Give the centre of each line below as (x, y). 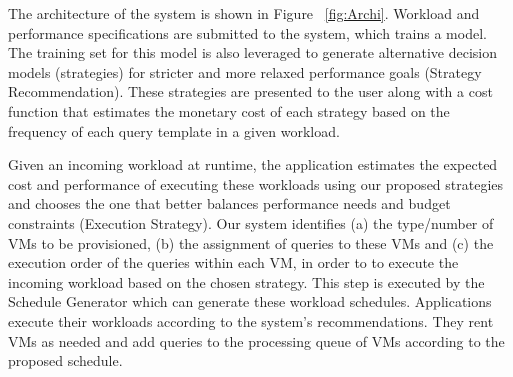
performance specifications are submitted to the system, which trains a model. (247, 32)
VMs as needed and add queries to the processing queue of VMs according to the (256, 340)
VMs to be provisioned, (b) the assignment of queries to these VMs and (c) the (251, 242)
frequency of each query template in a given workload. (174, 130)
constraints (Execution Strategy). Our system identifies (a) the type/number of (251, 222)
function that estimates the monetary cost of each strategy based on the (229, 110)
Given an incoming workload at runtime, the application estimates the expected (253, 164)
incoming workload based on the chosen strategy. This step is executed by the (246, 281)
